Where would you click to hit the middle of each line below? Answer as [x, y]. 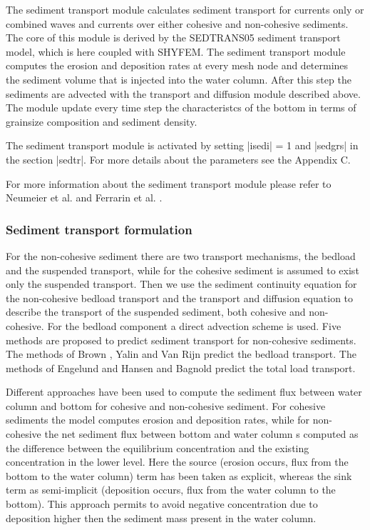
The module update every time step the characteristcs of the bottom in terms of [181, 107]
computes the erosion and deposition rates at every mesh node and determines [177, 65]
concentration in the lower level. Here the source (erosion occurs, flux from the [177, 462]
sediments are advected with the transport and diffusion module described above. [183, 93]
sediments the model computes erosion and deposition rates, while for [158, 420]
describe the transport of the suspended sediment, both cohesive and [156, 312]
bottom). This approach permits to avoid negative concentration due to [162, 504]
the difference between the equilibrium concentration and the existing [158, 447]
